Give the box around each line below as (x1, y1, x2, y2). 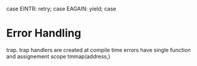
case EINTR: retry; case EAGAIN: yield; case (6, 5, 116, 12)
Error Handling (6, 27, 82, 40)
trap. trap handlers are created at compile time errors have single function (6, 46, 191, 53)
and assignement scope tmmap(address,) (6, 53, 111, 60)
